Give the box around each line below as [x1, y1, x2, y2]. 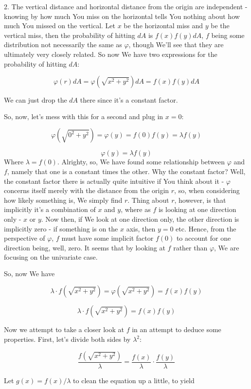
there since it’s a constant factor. [80, 95, 178, 105]
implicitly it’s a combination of [4, 204, 96, 214]
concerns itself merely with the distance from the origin [4, 185, 169, 195]
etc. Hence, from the [176, 223, 236, 233]
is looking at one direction [158, 204, 236, 214]
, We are [214, 242, 239, 252]
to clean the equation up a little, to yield [73, 375, 195, 385]
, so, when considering [174, 185, 240, 195]
